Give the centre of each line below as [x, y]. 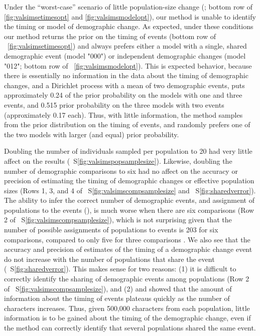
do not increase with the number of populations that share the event [109, 259]
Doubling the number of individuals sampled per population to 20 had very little [128, 151]
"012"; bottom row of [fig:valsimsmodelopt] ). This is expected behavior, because [128, 65]
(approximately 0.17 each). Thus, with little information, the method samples [123, 114]
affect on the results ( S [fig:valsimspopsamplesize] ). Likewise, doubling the [118, 160]
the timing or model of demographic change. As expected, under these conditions [129, 26]
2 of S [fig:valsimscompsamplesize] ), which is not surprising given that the [118, 220]
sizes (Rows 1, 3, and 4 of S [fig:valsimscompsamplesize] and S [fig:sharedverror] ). [130, 190]
